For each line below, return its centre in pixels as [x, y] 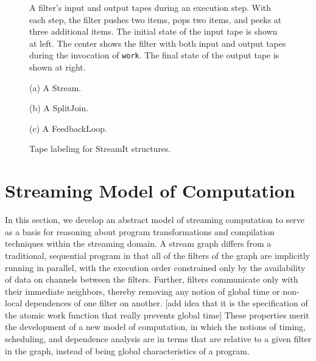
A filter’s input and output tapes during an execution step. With [150, 7]
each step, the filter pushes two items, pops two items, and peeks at [156, 19]
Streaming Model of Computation [150, 191]
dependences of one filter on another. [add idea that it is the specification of [167, 303]
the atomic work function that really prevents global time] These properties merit [157, 315]
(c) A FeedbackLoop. [68, 128]
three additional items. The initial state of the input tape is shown [153, 31]
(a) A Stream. [55, 87]
